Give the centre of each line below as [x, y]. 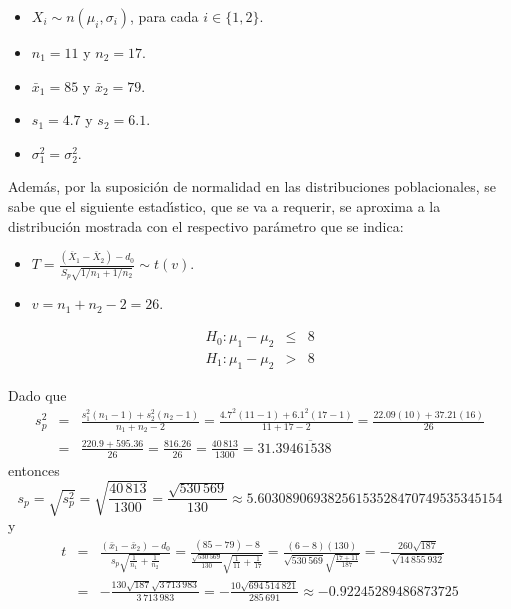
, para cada [164, 16]
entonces [34, 469]
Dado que [37, 394]
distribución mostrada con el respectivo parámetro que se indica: [206, 225]
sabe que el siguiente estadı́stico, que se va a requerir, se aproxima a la [224, 205]
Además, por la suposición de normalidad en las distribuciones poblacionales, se [252, 186]
